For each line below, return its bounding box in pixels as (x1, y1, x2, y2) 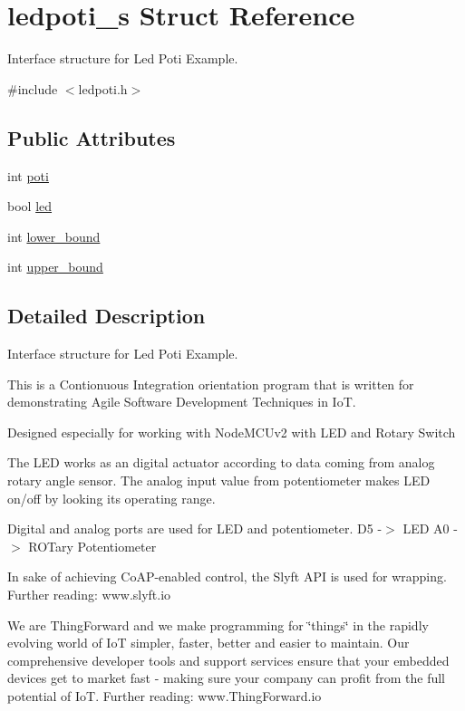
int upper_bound (7, 257, 103, 276)
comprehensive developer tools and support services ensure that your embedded (7, 650, 450, 669)
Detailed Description (7, 302, 206, 330)
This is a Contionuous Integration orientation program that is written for (7, 374, 414, 393)
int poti (7, 166, 49, 185)
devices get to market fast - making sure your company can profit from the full (7, 668, 446, 687)
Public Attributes (7, 123, 176, 151)
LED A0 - (402, 519, 458, 538)
